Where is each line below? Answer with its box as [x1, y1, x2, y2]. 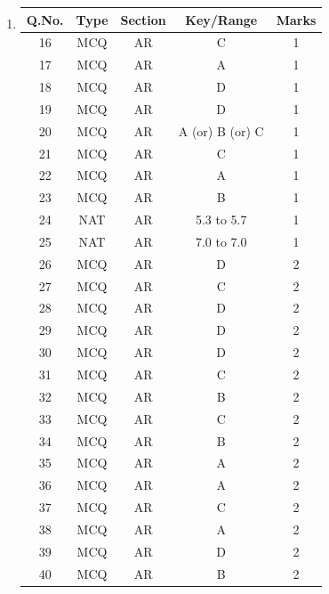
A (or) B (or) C [178, 121, 264, 140]
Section [120, 10, 166, 28]
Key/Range [185, 10, 258, 28]
